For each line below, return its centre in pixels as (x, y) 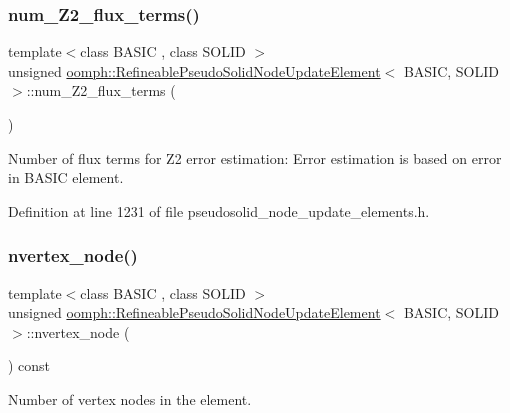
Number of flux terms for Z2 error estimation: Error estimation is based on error (255, 157)
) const (29, 365)
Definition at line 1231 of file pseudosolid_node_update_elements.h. (219, 210)
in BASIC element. (66, 177)
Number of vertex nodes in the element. (130, 398)
